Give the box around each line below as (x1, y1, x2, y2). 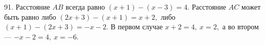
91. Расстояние (4, 2, 50, 12)
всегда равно (65, 2, 105, 12)
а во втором (222, 21, 259, 32)
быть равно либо (4, 11, 56, 22)
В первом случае (110, 21, 163, 32)
